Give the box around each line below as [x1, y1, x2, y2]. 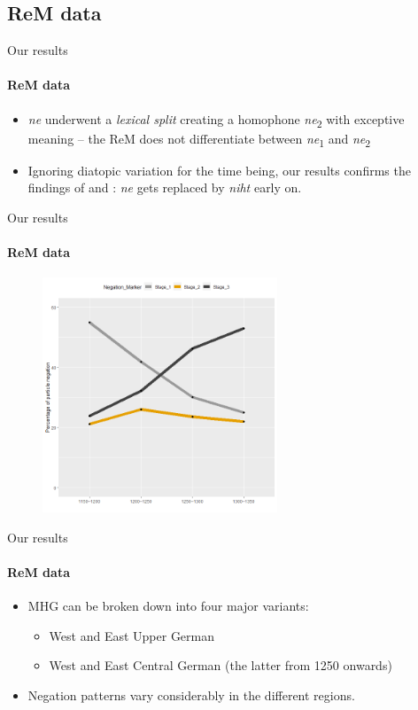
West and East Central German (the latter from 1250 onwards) [49, 656, 392, 675]
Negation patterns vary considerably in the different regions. [27, 685, 355, 704]
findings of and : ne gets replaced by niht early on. [27, 178, 302, 197]
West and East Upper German [49, 626, 215, 644]
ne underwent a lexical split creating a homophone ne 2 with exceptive [27, 109, 405, 130]
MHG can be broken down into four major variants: [27, 596, 309, 614]
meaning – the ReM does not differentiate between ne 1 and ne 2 [27, 129, 371, 150]
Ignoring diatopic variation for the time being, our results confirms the [27, 160, 411, 179]
